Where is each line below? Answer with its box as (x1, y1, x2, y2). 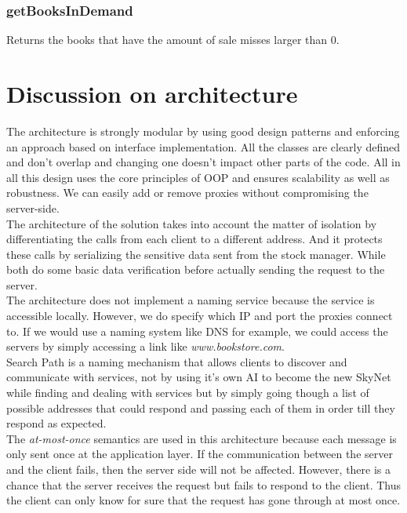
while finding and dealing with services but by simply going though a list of (6, 384, 369, 401)
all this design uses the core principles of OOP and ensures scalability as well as (6, 169, 390, 185)
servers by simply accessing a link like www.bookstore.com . (6, 338, 285, 355)
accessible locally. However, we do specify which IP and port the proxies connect (6, 307, 393, 324)
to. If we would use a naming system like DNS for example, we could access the (6, 322, 388, 339)
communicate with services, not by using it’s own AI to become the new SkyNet (6, 369, 391, 385)
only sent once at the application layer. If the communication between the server (6, 446, 393, 462)
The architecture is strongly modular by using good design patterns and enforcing (6, 122, 400, 139)
